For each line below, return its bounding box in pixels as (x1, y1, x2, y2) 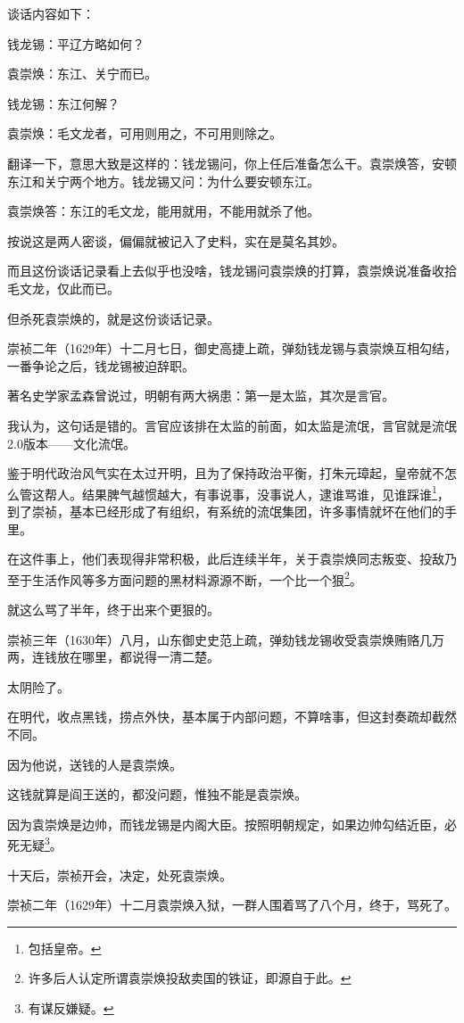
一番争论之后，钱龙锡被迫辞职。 (7, 356, 195, 375)
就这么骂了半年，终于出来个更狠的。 (7, 599, 220, 618)
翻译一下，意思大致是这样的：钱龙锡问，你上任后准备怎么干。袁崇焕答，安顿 (7, 153, 457, 172)
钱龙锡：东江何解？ (7, 94, 120, 112)
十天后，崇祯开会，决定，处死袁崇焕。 (7, 865, 232, 884)
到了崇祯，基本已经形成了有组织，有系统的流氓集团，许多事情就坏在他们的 (7, 501, 444, 520)
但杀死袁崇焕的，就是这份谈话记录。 (7, 309, 220, 327)
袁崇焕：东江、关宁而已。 (7, 64, 157, 83)
